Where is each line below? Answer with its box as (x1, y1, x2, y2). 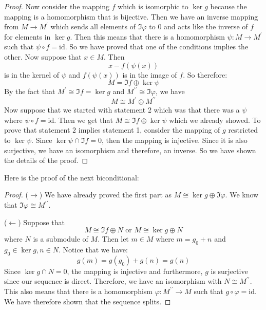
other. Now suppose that (4, 51, 82, 62)
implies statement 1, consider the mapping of (78, 124, 220, 135)
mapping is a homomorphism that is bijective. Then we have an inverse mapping (4, 11, 258, 22)
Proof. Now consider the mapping (4, 1, 110, 11)
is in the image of (122, 69, 177, 80)
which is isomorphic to (118, 1, 188, 11)
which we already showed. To (169, 114, 261, 125)
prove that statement (4, 124, 70, 135)
